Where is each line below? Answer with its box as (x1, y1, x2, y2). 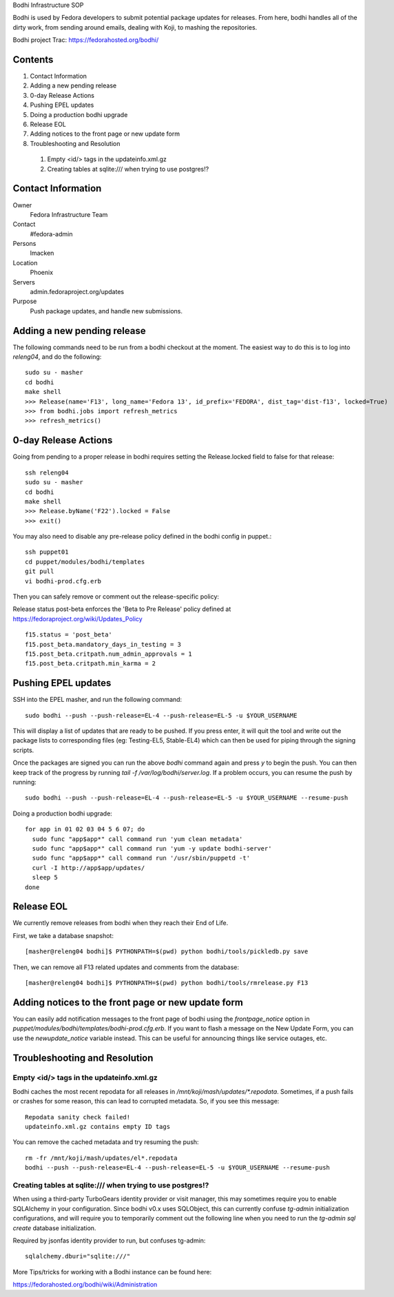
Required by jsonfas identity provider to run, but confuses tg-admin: (12, 1236, 206, 1245)
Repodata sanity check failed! (25, 1113, 131, 1121)
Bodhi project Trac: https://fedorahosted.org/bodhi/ (12, 36, 159, 44)
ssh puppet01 (25, 548, 69, 556)
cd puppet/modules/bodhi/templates (25, 558, 145, 566)
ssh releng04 (25, 468, 69, 477)
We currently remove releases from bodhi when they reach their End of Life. (12, 919, 229, 927)
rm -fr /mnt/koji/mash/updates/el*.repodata (25, 1154, 178, 1162)
